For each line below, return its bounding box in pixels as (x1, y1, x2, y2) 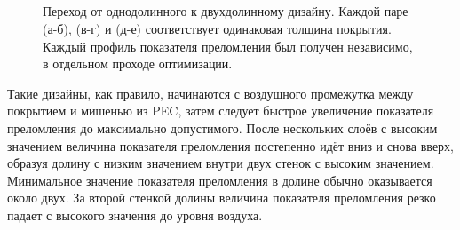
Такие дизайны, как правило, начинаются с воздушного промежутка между (7, 83, 414, 102)
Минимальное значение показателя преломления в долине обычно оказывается (7, 171, 432, 189)
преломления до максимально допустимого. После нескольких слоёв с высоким (7, 118, 438, 137)
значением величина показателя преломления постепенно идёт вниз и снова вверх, (7, 136, 454, 155)
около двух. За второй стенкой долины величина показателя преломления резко (7, 188, 436, 207)
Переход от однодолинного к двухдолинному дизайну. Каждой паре (43, 2, 408, 20)
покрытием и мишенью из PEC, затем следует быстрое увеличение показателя (7, 101, 434, 120)
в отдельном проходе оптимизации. (43, 54, 233, 73)
